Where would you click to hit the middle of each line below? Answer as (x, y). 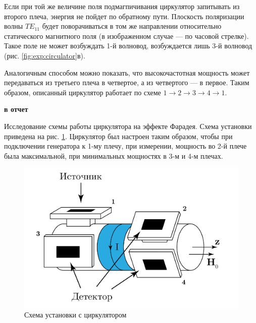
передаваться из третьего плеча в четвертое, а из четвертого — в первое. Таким (127, 82)
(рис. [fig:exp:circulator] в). (45, 55)
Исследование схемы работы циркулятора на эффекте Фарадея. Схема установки (128, 126)
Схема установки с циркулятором (75, 315)
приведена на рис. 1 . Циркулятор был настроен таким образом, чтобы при (118, 136)
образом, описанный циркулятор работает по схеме (83, 92)
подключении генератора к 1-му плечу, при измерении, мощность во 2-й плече (125, 146)
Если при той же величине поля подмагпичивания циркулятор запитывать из (122, 6)
